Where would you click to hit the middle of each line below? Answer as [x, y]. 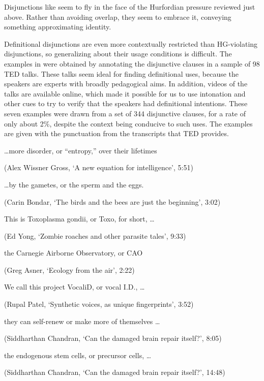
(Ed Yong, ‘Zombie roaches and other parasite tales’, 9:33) [95, 235]
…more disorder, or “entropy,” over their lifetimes [81, 150]
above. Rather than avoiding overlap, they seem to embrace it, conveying [118, 17]
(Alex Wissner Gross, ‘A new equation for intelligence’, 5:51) [99, 167]
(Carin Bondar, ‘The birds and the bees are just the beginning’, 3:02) [112, 201]
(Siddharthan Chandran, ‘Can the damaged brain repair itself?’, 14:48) [115, 372]
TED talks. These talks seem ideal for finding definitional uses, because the [122, 73]
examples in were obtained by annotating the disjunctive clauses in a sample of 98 [132, 63]
